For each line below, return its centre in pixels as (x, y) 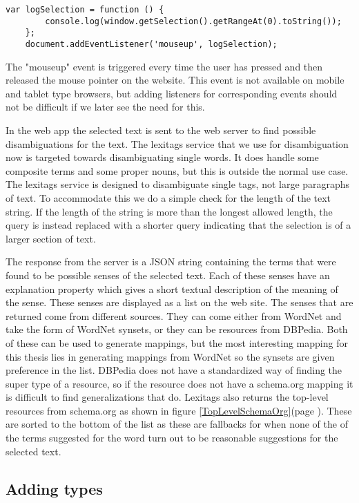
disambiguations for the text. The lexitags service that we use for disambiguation (177, 143)
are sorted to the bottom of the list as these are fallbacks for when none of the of (177, 424)
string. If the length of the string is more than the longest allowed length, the (169, 211)
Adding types (54, 488)
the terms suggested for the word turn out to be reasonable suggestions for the (172, 438)
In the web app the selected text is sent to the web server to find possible (161, 130)
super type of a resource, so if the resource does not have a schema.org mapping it (179, 383)
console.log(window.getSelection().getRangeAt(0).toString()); (193, 21)
